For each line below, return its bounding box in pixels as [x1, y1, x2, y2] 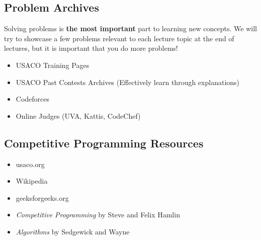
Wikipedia [16, 176, 48, 186]
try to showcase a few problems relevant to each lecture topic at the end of [4, 33, 234, 43]
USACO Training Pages [16, 59, 90, 70]
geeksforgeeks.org [16, 192, 69, 203]
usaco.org [16, 158, 45, 169]
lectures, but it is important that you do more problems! [4, 43, 178, 53]
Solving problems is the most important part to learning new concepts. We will [4, 23, 257, 34]
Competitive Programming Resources [4, 135, 204, 150]
